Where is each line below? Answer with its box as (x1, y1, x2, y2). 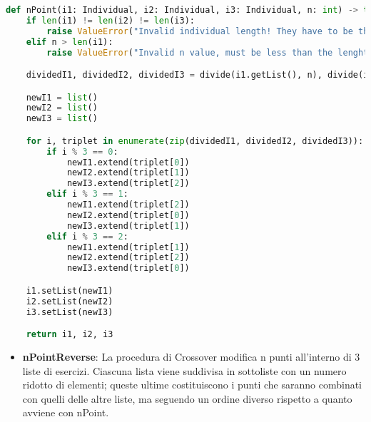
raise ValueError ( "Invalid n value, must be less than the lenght (46, 47, 369, 58)
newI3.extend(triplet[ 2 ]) (66, 178, 190, 189)
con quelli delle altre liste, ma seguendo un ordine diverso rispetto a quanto (22, 391, 352, 406)
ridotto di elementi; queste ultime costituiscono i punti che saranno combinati (22, 377, 362, 392)
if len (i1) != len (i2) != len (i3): (26, 15, 195, 26)
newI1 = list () (26, 92, 98, 103)
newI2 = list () (26, 103, 98, 113)
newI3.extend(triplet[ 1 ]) (66, 220, 190, 231)
